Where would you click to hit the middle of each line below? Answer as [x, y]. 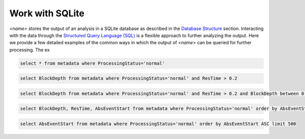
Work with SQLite [47, 13]
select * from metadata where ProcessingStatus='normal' [93, 63]
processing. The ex [30, 50]
